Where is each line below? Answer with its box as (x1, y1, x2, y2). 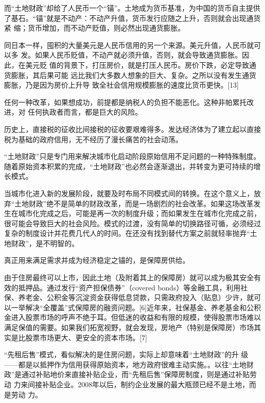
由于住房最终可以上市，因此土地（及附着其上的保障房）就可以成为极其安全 (4, 272, 254, 283)
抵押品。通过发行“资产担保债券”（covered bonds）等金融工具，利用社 (18, 282, 248, 292)
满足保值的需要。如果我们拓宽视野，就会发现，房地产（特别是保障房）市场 (4, 322, 254, 333)
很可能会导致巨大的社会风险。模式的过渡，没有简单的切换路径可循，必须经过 (4, 218, 261, 228)
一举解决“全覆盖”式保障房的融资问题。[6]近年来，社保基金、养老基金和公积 (11, 302, 261, 312)
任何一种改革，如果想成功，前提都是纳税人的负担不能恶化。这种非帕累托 (4, 96, 247, 107)
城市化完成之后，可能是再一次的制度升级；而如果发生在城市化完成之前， (18, 208, 261, 219)
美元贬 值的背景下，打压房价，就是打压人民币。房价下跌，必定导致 (25, 59, 249, 70)
